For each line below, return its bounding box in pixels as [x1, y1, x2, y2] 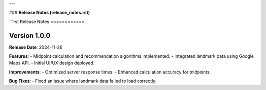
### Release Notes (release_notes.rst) [9, 10, 90, 16]
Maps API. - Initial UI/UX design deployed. [9, 60, 95, 66]
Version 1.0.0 [9, 31, 51, 40]
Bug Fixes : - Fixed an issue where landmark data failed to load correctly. [9, 78, 157, 84]
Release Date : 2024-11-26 [9, 44, 63, 50]
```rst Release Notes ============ [9, 19, 85, 24]
